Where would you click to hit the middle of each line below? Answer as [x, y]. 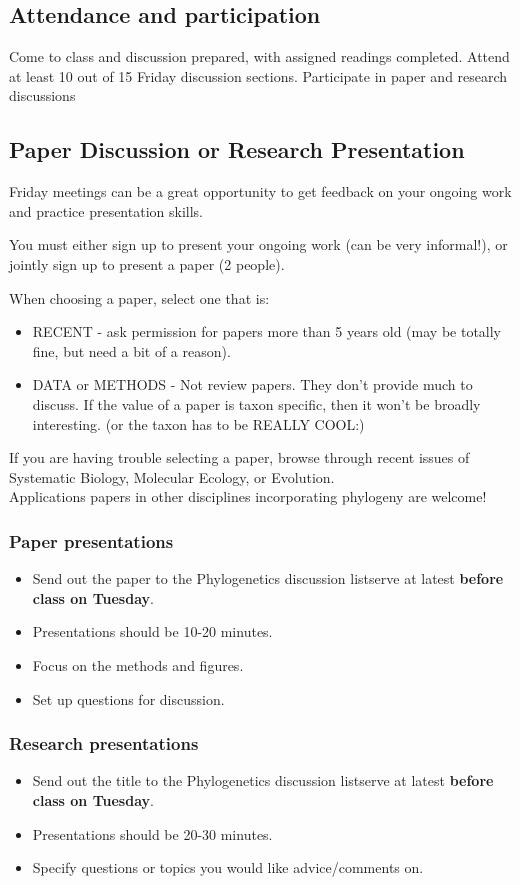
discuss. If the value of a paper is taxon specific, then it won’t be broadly [256, 403]
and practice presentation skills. [106, 210]
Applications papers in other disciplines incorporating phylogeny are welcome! [248, 496]
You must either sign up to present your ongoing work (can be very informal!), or [258, 244]
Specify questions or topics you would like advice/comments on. [228, 867]
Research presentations [104, 743]
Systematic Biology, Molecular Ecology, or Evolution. [172, 476]
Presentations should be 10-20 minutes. [152, 631]
